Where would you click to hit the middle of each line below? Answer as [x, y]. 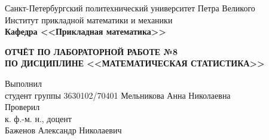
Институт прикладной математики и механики [89, 19]
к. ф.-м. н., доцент [38, 118]
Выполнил [24, 83]
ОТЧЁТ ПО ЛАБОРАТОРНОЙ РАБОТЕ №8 [91, 51]
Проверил [22, 107]
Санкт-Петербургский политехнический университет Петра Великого [130, 8]
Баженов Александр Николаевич [63, 130]
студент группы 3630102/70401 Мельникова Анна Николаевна [118, 95]
